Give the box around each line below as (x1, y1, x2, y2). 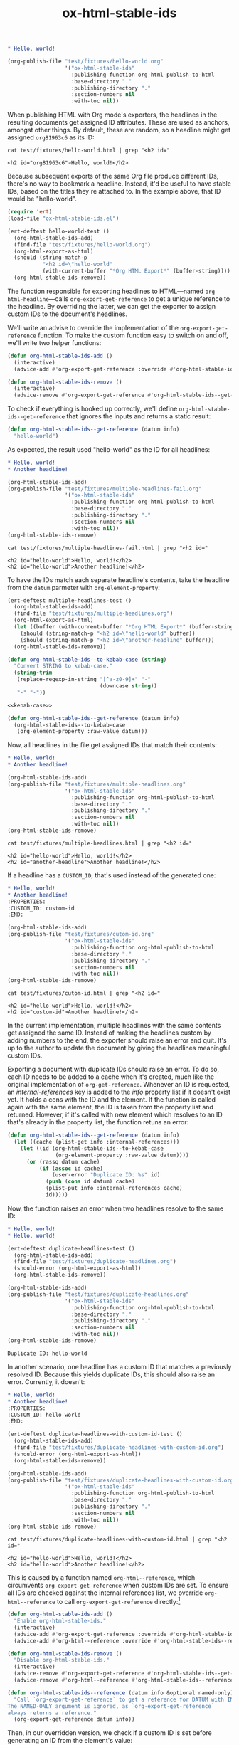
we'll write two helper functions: (7, 338, 102, 347)
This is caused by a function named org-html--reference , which (7, 1573, 196, 1581)
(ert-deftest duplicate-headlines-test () (7, 1245, 135, 1252)
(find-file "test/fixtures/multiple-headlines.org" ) (14, 610, 174, 617)
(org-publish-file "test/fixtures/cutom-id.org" (7, 931, 154, 938)
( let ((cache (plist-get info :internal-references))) (14, 1139, 180, 1146)
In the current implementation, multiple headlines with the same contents (7, 1021, 221, 1030)
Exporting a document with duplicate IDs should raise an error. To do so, (7, 1065, 219, 1074)
